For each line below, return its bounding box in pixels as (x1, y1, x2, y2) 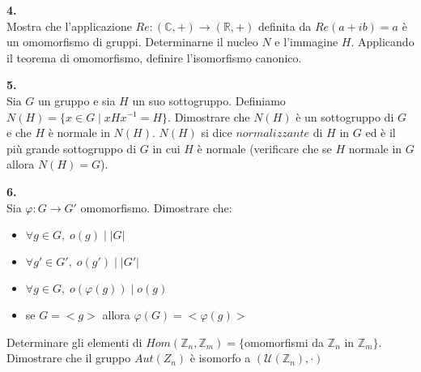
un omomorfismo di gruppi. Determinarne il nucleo (6, 33, 258, 50)
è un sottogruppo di (296, 108, 394, 125)
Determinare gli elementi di (6, 333, 142, 350)
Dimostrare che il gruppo (6, 349, 131, 366)
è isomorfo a (189, 349, 251, 366)
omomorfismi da (245, 333, 325, 350)
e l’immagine (274, 33, 338, 50)
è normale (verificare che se (197, 139, 332, 156)
